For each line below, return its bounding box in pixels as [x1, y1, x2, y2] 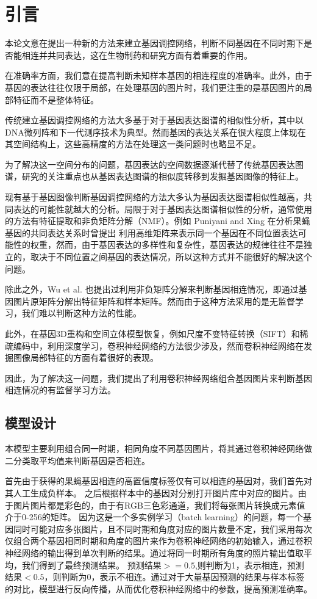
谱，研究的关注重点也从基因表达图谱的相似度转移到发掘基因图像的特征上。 [5, 170, 304, 183]
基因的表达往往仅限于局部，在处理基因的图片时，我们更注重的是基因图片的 [5, 81, 304, 93]
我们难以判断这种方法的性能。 [21, 307, 141, 319]
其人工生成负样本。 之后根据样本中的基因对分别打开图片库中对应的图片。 [5, 486, 298, 499]
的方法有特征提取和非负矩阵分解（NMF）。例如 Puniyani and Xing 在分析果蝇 [5, 214, 310, 227]
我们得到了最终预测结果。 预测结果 [21, 558, 162, 571]
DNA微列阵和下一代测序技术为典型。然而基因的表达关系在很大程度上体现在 [5, 125, 306, 138]
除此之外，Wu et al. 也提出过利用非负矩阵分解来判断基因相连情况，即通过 [5, 283, 299, 296]
